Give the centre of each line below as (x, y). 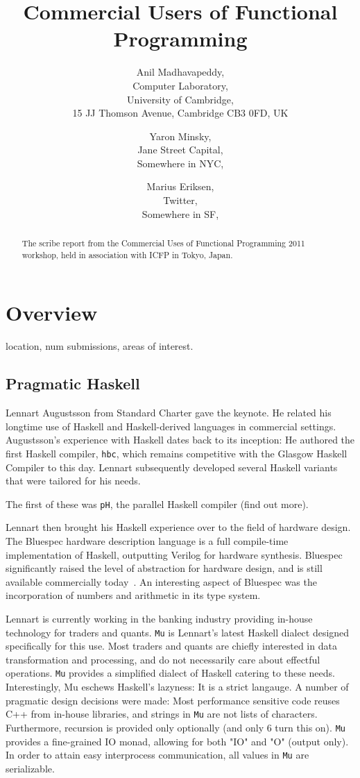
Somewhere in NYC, (180, 163)
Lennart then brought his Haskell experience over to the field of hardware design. (178, 527)
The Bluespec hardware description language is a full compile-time (147, 540)
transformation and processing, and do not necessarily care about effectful (163, 659)
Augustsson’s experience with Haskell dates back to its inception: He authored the (180, 440)
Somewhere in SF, (180, 213)
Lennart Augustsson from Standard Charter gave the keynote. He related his (169, 413)
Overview (52, 313)
